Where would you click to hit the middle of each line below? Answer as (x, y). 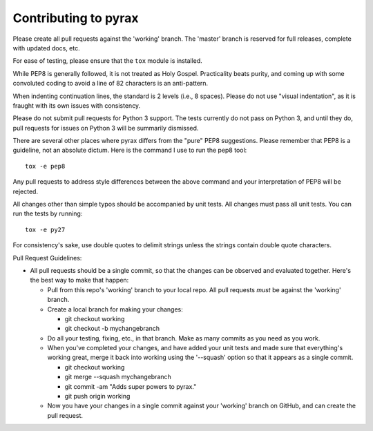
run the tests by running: (48, 213)
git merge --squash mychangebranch (118, 377)
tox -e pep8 (45, 166)
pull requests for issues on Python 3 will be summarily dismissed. (106, 128)
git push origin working (97, 396)
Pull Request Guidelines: (47, 258)
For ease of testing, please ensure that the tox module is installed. (108, 61)
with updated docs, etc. (47, 48)
